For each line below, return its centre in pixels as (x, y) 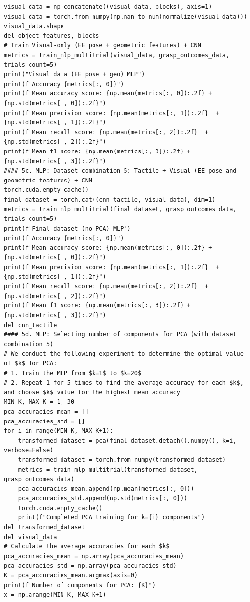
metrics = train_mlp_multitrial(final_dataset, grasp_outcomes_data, (120, 209)
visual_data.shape (34, 26)
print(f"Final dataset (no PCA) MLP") (67, 228)
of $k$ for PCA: (31, 363)
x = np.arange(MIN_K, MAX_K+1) (55, 595)
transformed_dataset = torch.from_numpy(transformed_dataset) (122, 460)
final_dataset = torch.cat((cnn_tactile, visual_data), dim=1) (110, 199)
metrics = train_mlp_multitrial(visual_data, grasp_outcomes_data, (117, 55)
